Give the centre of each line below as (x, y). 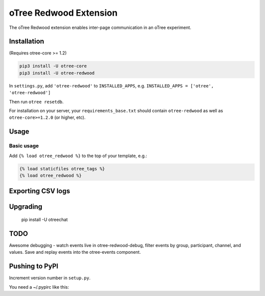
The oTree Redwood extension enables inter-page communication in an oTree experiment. (100, 27)
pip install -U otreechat (45, 219)
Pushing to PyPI (34, 266)
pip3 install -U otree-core (53, 66)
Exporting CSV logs (40, 191)
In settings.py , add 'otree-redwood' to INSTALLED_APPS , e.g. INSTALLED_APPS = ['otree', (111, 85)
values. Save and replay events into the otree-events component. (75, 252)
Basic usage (24, 146)
